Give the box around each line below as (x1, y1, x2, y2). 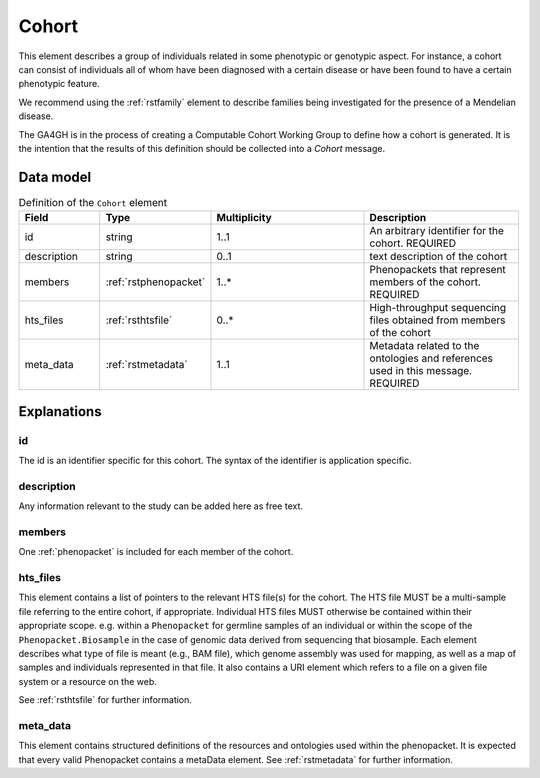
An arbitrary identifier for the (369, 224, 505, 238)
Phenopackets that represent (369, 263, 507, 277)
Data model (18, 168, 92, 185)
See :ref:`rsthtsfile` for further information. (18, 694, 192, 706)
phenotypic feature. (18, 78, 100, 90)
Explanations (18, 403, 102, 420)
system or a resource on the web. (18, 675, 157, 687)
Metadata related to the (369, 339, 480, 353)
